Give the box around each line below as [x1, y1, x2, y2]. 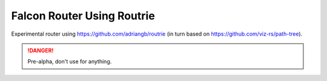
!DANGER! [27, 47, 54, 54]
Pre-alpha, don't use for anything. [27, 58, 112, 65]
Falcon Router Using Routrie [11, 9, 156, 22]
